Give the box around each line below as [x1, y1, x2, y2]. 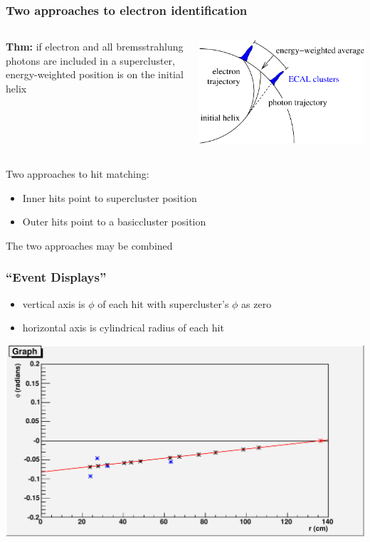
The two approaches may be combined [6, 238, 173, 253]
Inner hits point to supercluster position [22, 190, 197, 205]
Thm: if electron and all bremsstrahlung [6, 39, 184, 54]
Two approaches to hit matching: [6, 166, 149, 181]
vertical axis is [22, 296, 85, 311]
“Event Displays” [6, 268, 107, 286]
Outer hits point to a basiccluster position [22, 214, 206, 229]
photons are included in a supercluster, [6, 53, 175, 68]
